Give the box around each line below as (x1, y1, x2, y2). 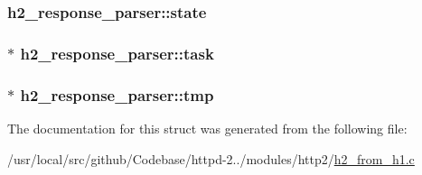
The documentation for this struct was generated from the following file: (7, 118, 408, 137)
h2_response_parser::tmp (20, 83, 214, 106)
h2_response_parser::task (20, 41, 214, 64)
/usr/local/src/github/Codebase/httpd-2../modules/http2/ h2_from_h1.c (7, 149, 415, 168)
